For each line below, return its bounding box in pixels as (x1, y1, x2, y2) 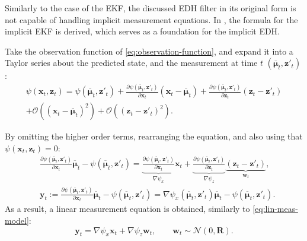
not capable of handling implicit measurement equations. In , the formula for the (5, 13, 298, 26)
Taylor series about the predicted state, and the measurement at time (5, 56, 258, 69)
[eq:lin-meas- (252, 202, 298, 215)
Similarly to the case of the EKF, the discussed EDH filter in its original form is (5, 2, 296, 14)
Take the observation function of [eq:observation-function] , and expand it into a (5, 45, 293, 57)
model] (5, 214, 29, 227)
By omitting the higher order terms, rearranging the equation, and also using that (5, 130, 303, 142)
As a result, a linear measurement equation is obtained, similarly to (5, 202, 250, 215)
